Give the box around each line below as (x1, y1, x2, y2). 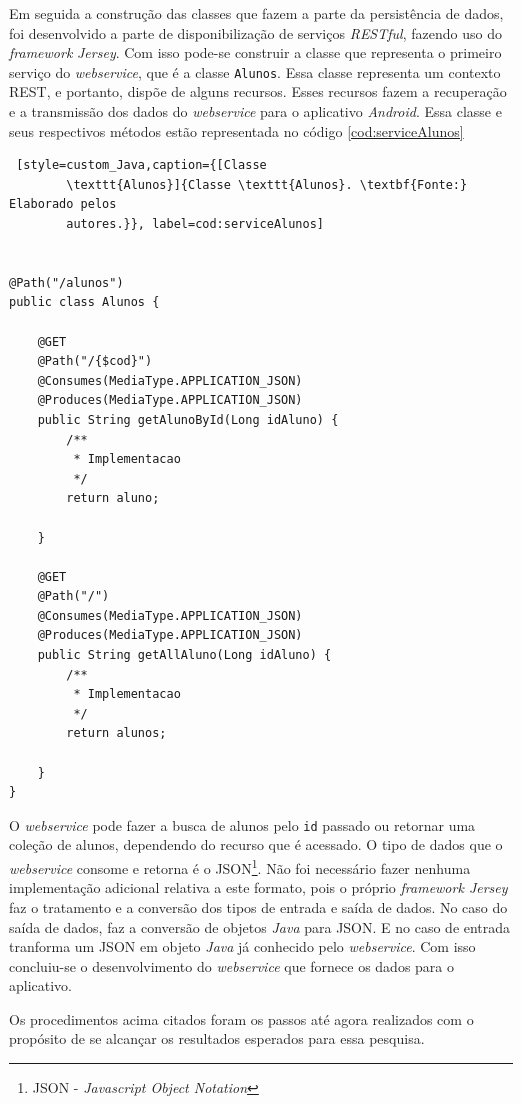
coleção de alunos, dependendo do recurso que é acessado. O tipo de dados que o (9, 834, 503, 855)
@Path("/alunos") (9, 275, 124, 290)
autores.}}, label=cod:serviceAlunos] (66, 217, 324, 231)
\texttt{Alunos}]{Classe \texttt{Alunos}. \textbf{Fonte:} (66, 177, 468, 192)
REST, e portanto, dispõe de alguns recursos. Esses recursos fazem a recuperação (9, 81, 507, 102)
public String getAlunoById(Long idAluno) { (37, 412, 339, 427)
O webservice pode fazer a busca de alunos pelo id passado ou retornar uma (9, 814, 476, 835)
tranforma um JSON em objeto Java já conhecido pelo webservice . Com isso (9, 936, 476, 957)
